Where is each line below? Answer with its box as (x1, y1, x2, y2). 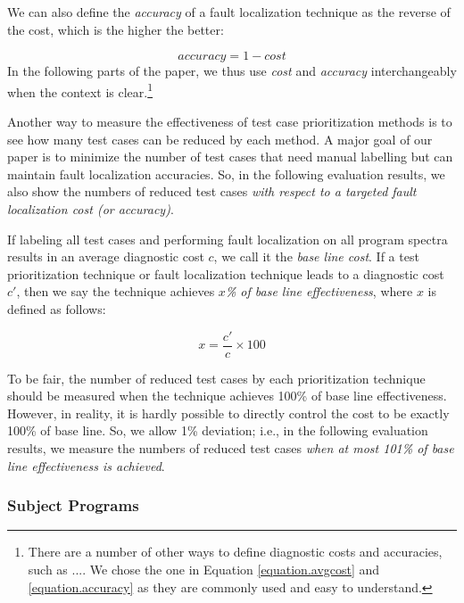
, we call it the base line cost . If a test (213, 247, 419, 266)
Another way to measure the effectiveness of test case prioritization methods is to (7, 112, 452, 131)
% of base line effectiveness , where (225, 282, 413, 301)
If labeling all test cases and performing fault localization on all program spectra (7, 229, 448, 248)
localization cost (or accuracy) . (7, 200, 174, 218)
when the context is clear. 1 (7, 79, 153, 101)
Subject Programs (7, 494, 139, 516)
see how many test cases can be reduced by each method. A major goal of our (7, 129, 433, 148)
